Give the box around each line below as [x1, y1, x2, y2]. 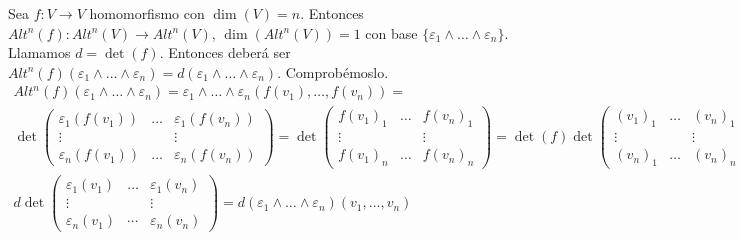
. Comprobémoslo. [277, 61, 389, 82]
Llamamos [8, 42, 71, 63]
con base [365, 22, 418, 43]
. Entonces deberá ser [159, 42, 291, 63]
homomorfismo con [89, 3, 205, 23]
